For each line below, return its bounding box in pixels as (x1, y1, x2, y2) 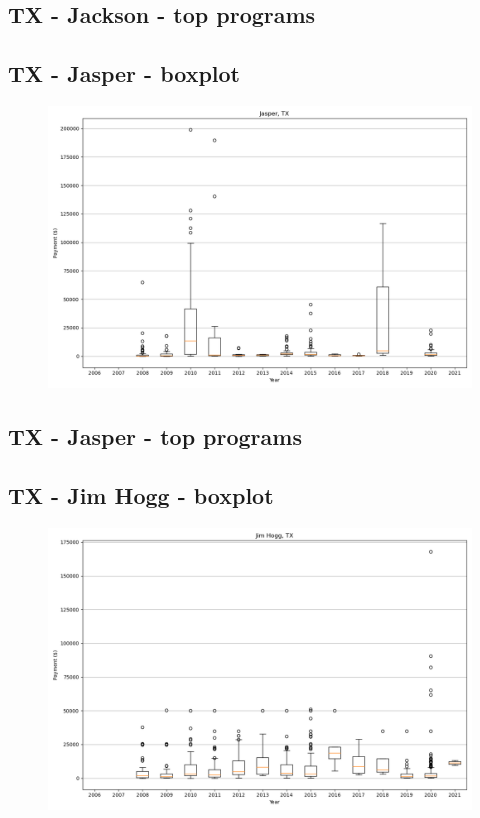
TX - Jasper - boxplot (8, 58, 240, 89)
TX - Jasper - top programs (8, 421, 302, 452)
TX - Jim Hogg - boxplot (8, 480, 274, 511)
